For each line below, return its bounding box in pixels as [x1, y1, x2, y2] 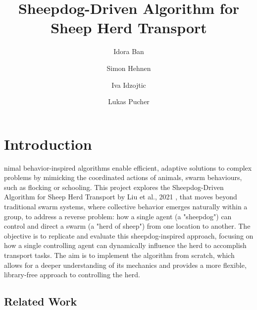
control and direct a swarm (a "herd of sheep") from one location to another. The [4, 221, 251, 231]
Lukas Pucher [108, 96, 150, 107]
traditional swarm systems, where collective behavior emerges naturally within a [4, 201, 248, 211]
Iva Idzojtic [111, 79, 146, 90]
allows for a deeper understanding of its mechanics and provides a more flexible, [4, 259, 247, 270]
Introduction [4, 133, 92, 154]
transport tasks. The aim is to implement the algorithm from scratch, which [4, 249, 235, 260]
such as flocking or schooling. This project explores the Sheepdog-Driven [4, 182, 224, 192]
